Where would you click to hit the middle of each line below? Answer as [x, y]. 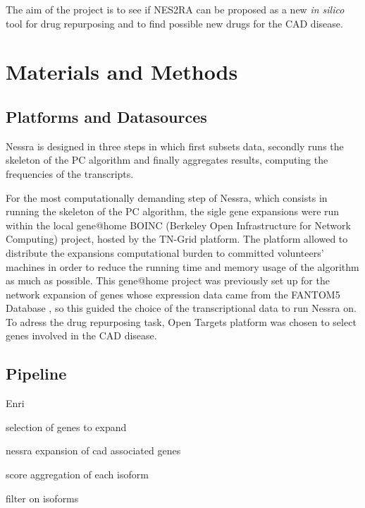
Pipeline [36, 374]
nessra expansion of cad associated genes [93, 450]
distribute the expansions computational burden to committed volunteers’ [165, 252]
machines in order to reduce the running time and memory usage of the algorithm [182, 266]
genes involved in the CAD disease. [81, 335]
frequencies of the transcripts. [70, 173]
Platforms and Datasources [106, 116]
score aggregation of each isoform [77, 474]
